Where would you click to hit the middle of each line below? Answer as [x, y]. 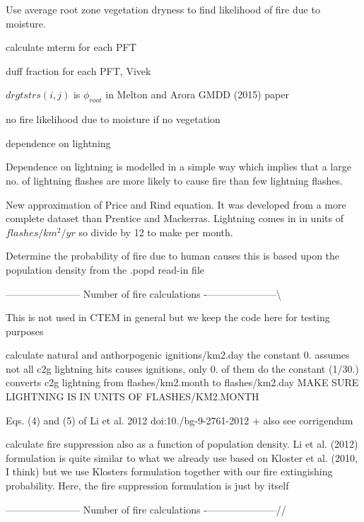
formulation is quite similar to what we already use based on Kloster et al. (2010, [182, 457]
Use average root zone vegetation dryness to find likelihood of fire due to [163, 9]
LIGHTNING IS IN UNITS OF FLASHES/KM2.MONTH [133, 396]
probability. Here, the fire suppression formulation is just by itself [147, 486]
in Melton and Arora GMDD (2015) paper [197, 94]
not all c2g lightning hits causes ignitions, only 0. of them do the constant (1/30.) [182, 368]
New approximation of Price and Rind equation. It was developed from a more [176, 204]
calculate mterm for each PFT [71, 47]
